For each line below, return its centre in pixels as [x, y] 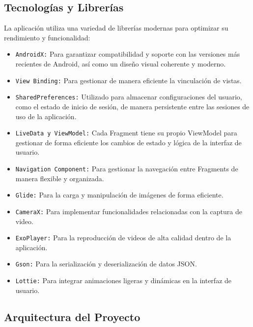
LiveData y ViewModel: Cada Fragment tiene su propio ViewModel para [126, 133]
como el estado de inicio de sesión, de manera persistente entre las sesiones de [132, 106]
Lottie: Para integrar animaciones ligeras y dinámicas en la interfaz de [124, 280]
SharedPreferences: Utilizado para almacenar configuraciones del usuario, [129, 97]
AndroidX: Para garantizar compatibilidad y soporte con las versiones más [128, 54]
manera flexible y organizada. [60, 178]
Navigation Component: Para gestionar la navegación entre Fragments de [127, 168]
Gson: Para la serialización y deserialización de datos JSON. [106, 264]
